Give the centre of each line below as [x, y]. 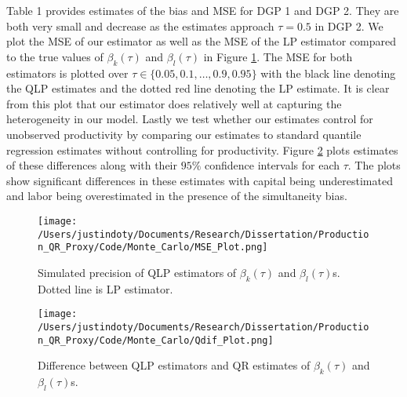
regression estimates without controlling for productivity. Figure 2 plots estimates [202, 149]
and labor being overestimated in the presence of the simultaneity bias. [177, 196]
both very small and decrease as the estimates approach [140, 25]
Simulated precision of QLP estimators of [137, 272]
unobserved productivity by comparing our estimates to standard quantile [184, 134]
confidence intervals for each [272, 165]
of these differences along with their [92, 165]
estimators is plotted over [67, 73]
